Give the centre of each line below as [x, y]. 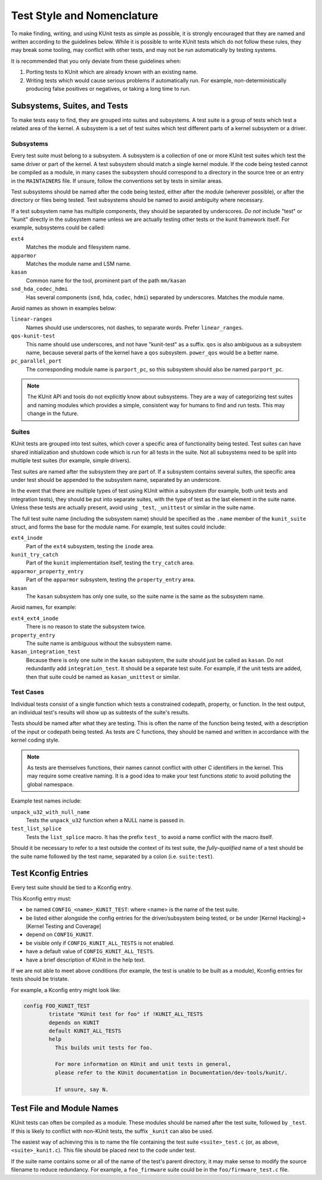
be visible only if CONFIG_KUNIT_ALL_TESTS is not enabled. [100, 943]
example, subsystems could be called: [58, 228]
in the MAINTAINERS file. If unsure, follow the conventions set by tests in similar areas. [117, 181]
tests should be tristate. [40, 979]
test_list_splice [36, 829]
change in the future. [53, 414]
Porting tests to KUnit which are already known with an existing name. [112, 72]
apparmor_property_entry [47, 571]
